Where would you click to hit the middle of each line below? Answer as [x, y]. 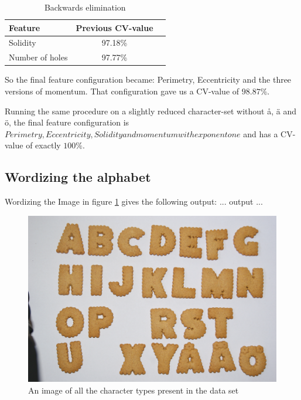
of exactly [43, 145]
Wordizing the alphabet [78, 177]
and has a [261, 133]
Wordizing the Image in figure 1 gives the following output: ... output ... [134, 201]
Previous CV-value [114, 27]
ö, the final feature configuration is [67, 122]
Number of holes [38, 57]
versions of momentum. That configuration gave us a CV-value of [122, 91]
